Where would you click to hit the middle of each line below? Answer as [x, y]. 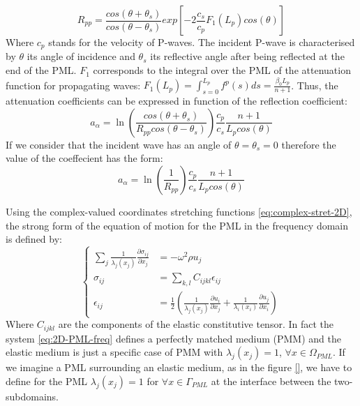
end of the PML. [41, 70]
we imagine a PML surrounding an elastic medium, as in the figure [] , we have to [179, 367]
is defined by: [34, 239]
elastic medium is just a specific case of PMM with [114, 352]
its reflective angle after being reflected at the [247, 56]
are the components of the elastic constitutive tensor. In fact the [196, 324]
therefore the [309, 144]
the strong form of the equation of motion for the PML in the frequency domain [177, 225]
